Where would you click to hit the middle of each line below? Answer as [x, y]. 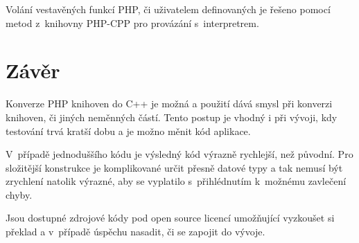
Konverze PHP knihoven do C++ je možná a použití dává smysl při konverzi [169, 103]
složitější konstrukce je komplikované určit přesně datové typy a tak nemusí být [174, 167]
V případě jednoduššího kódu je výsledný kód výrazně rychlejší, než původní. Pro [179, 154]
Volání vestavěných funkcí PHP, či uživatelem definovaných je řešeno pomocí [168, 9]
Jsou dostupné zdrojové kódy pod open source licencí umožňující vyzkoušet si [170, 218]
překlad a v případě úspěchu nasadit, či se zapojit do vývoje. [135, 232]
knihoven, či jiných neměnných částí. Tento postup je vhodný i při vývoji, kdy [172, 117]
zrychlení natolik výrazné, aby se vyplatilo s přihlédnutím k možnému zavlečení [176, 181]
